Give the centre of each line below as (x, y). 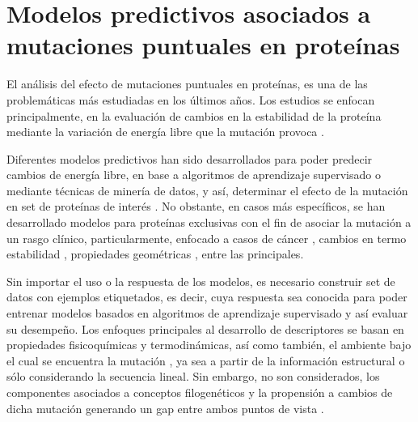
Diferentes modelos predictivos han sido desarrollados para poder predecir (190, 158)
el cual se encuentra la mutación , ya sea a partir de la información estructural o (206, 360)
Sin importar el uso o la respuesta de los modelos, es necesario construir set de (201, 281)
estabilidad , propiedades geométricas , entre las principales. (155, 254)
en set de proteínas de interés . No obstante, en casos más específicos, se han (196, 206)
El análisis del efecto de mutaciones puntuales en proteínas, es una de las (187, 84)
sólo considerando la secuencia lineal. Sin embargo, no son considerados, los (193, 376)
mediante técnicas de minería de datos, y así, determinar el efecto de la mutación (207, 190)
